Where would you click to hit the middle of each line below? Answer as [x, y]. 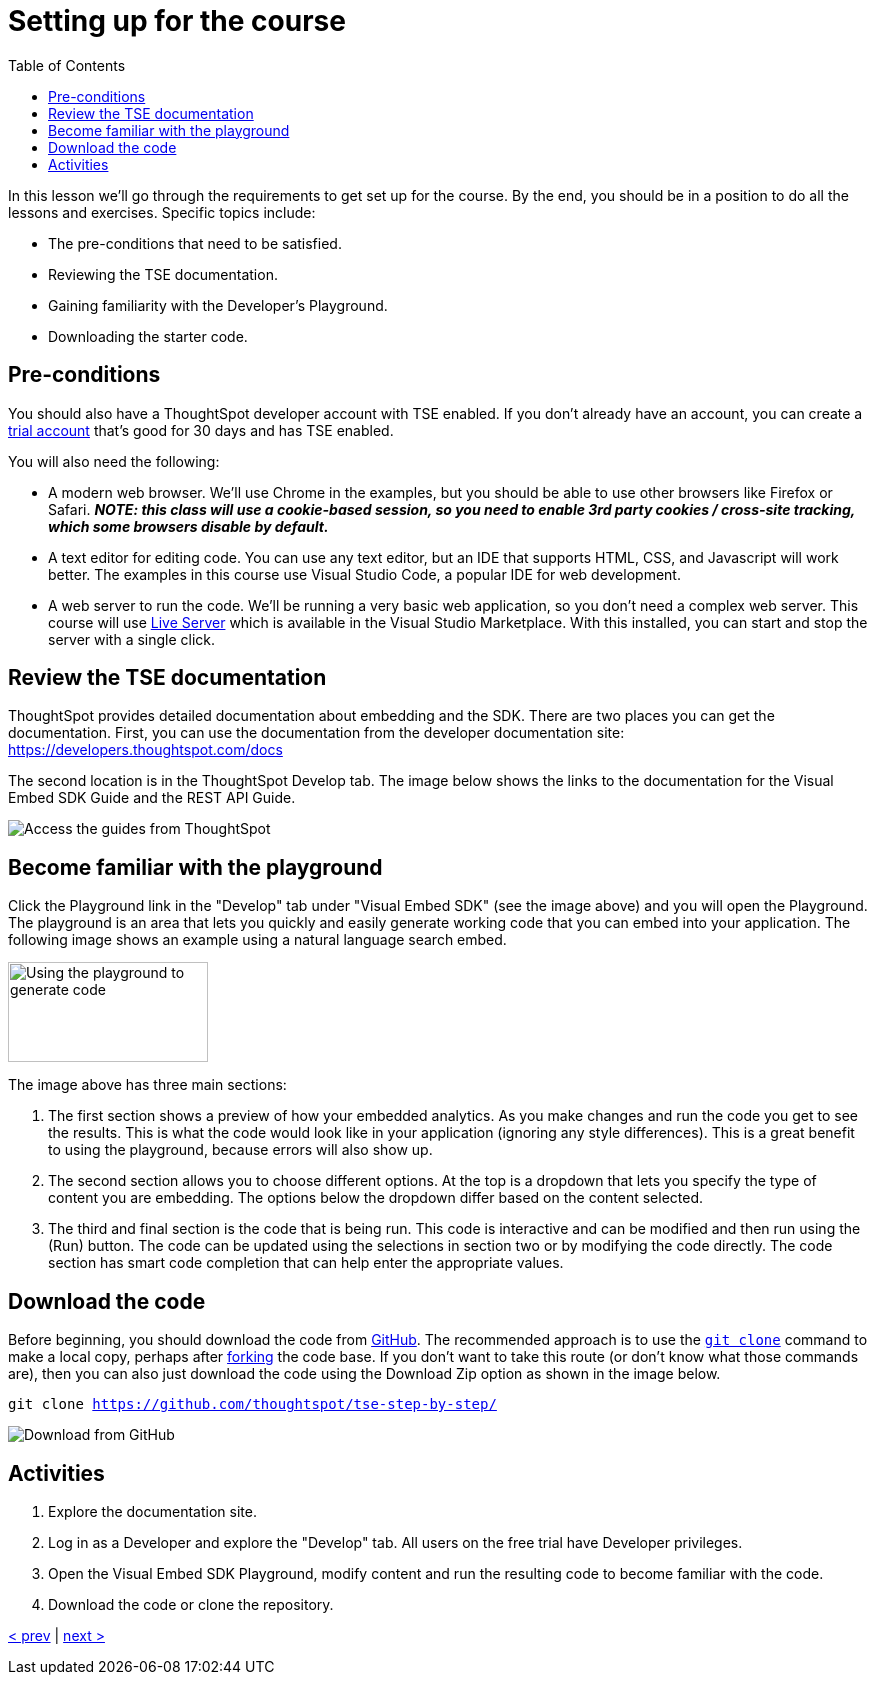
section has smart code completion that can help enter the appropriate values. [306, 1263]
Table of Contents [67, 65]
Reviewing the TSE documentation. [163, 274]
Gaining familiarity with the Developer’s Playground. [218, 305]
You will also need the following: [114, 461]
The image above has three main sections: [147, 1085]
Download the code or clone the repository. [191, 1604]
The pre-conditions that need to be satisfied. [195, 243]
